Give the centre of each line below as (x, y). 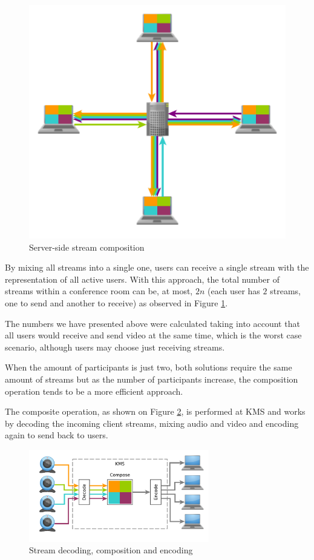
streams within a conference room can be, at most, (99, 291)
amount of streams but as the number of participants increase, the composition (152, 379)
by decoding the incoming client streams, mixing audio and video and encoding (152, 423)
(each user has (234, 291)
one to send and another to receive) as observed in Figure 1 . (116, 303)
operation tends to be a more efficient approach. (94, 391)
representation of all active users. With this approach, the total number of (142, 279)
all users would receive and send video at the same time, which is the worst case (153, 335)
